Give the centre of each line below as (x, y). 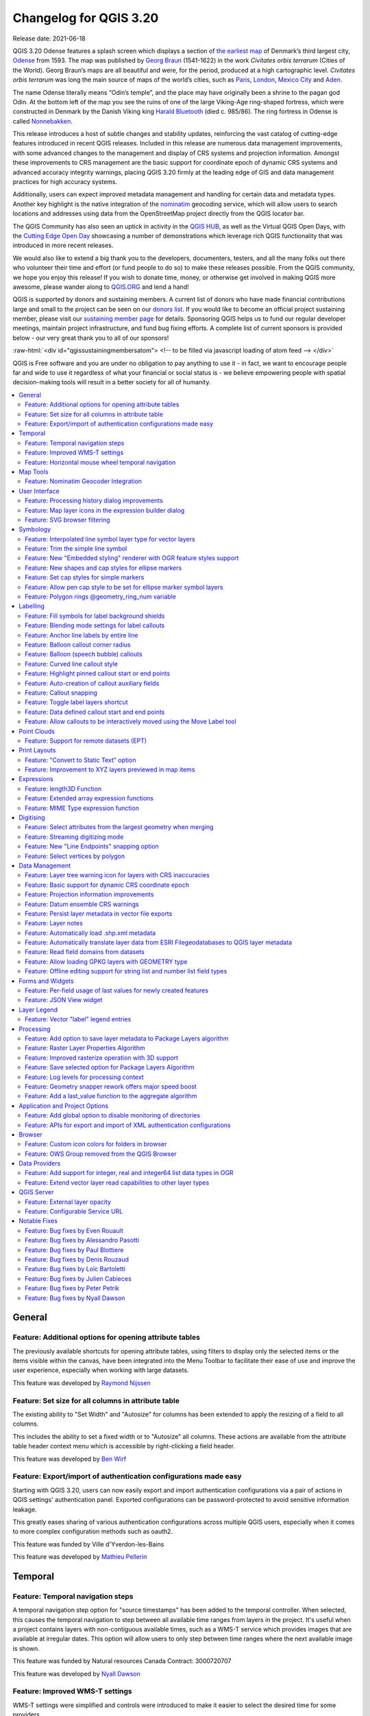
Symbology (35, 529)
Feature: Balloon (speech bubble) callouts (84, 654)
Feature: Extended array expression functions (89, 798)
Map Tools (34, 472)
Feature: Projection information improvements (89, 894)
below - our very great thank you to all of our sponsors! (91, 338)
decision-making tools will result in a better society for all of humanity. (112, 382)
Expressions (36, 779)
